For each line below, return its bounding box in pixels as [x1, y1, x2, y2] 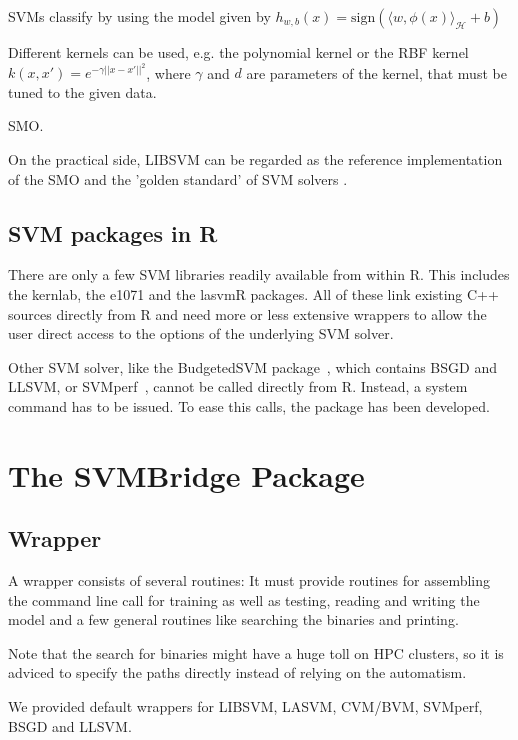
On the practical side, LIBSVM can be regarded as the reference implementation [8, 148, 503, 169]
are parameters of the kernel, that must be [246, 62, 507, 83]
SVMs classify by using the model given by [8, 6, 271, 26]
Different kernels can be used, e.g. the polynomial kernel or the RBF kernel [8, 42, 469, 62]
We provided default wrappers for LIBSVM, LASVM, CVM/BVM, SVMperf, [8, 696, 483, 717]
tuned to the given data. [8, 81, 157, 102]
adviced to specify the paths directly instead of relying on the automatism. [8, 662, 467, 683]
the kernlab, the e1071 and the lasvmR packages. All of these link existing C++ [8, 283, 499, 304]
